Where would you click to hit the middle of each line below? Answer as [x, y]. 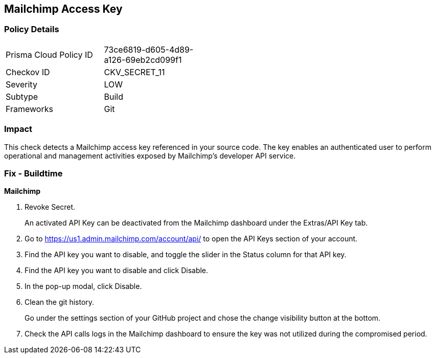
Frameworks [29, 109]
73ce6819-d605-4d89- [149, 49]
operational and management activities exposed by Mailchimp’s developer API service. [150, 155]
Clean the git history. [60, 302]
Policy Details [32, 29]
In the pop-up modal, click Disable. [83, 286]
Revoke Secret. [50, 207]
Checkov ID [28, 72]
